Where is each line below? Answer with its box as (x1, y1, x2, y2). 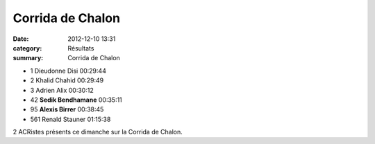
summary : (12, 54, 44, 62)
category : (12, 44, 42, 52)
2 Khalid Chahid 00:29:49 (30, 76, 104, 84)
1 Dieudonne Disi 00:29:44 (30, 66, 107, 75)
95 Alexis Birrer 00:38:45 (30, 105, 104, 114)
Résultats (67, 44, 94, 52)
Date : (12, 35, 29, 43)
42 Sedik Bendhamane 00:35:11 (30, 96, 123, 104)
